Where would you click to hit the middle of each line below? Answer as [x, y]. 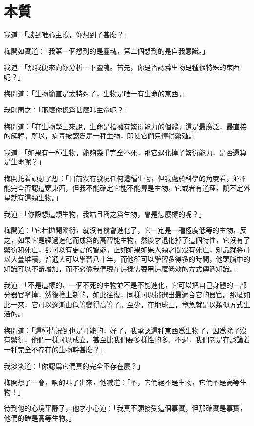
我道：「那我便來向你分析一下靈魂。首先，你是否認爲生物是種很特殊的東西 [122, 67]
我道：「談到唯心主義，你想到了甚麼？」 [67, 34]
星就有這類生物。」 [33, 197]
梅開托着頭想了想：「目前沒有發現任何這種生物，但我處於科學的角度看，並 [122, 178]
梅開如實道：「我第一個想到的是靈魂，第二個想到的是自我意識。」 [106, 51]
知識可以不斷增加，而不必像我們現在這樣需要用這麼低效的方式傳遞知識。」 [122, 268]
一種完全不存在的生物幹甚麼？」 [55, 349]
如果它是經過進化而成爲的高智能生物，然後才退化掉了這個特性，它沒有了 [134, 240]
